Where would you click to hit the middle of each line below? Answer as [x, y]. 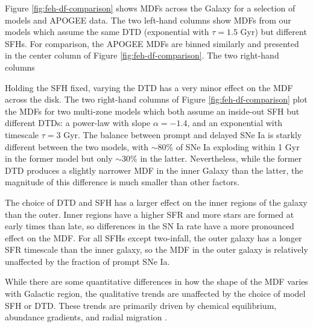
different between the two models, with [77, 146]
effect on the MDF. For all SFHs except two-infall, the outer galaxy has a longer [153, 237]
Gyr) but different [273, 32]
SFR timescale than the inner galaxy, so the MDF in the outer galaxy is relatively [156, 249]
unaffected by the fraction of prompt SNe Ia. [87, 261]
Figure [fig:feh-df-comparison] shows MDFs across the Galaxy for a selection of [150, 8]
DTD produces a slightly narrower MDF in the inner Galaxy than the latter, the [154, 170]
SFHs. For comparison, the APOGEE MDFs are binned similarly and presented [152, 43]
